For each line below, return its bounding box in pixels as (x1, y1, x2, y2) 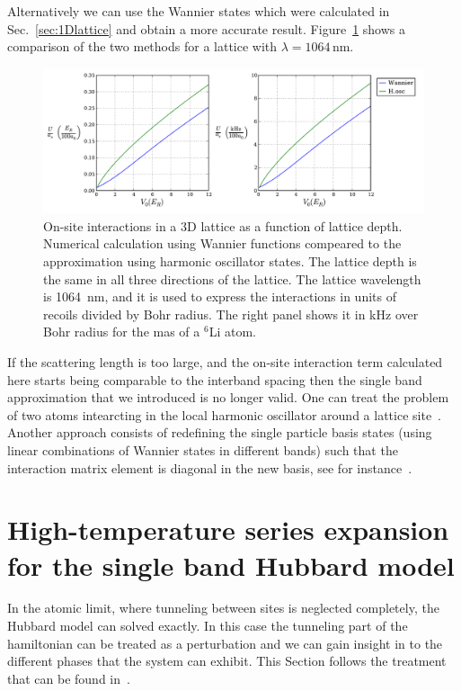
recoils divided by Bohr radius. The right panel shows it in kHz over (43, 304, 419, 323)
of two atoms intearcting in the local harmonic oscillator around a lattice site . (7, 405, 441, 424)
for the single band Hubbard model (7, 546, 455, 583)
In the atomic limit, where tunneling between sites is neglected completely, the (7, 598, 439, 617)
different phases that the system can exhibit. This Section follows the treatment (7, 651, 447, 670)
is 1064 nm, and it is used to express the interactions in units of (43, 287, 396, 306)
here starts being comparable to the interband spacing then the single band (7, 370, 422, 389)
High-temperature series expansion (7, 511, 449, 548)
